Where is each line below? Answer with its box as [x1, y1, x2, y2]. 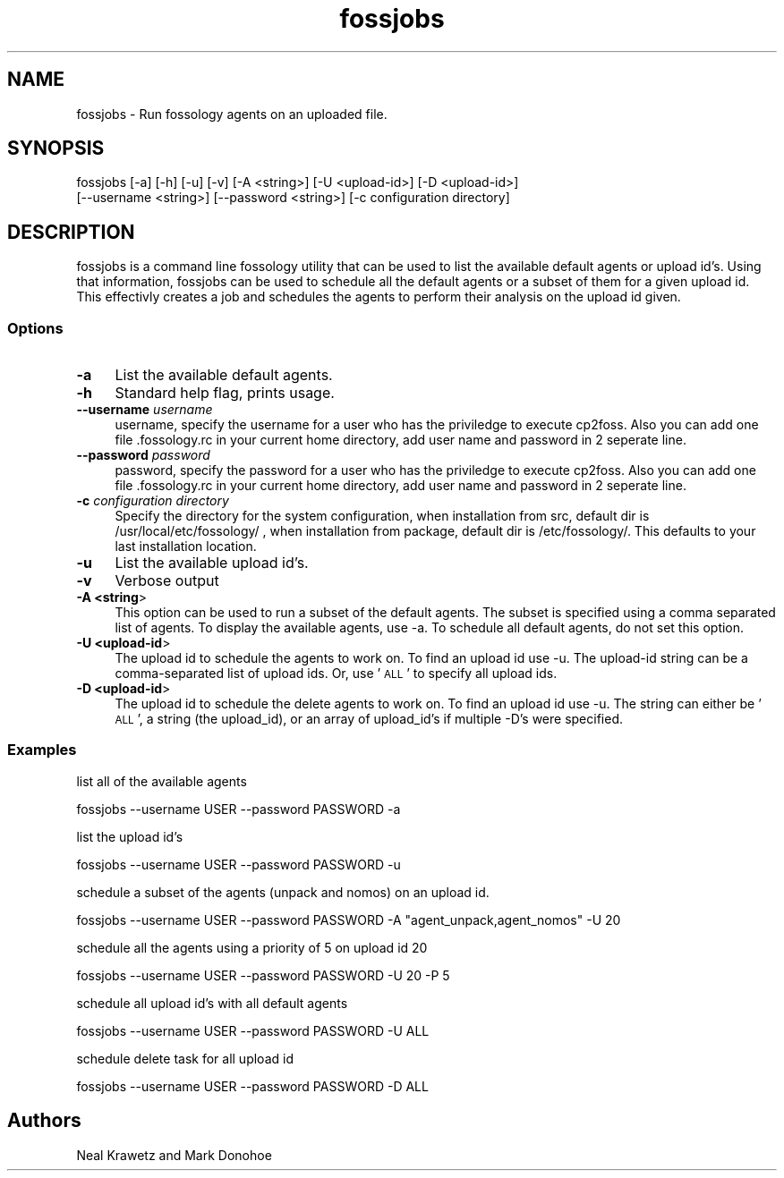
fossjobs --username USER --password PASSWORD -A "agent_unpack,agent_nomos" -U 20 [76, 911, 621, 928]
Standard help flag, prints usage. [115, 384, 335, 403]
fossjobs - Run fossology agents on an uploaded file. [76, 106, 388, 122]
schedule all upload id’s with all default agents [76, 995, 348, 1011]
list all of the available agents [76, 773, 247, 789]
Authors [7, 1109, 81, 1132]
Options [7, 318, 64, 337]
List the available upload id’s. [115, 554, 309, 572]
